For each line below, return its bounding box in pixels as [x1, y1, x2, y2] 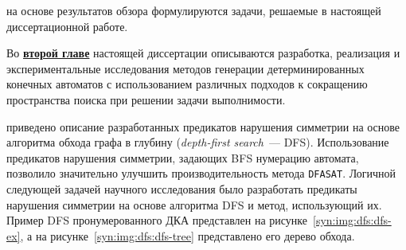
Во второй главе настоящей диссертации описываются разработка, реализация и [6, 45, 400, 61]
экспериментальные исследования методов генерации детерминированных [6, 60, 365, 76]
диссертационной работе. [6, 18, 128, 34]
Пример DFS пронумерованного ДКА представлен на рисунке [6, 212, 308, 229]
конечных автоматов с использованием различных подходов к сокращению [6, 76, 368, 92]
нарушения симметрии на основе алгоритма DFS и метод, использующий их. [6, 196, 382, 213]
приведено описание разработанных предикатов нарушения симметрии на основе [6, 118, 400, 135]
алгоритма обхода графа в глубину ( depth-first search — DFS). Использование [6, 134, 389, 150]
